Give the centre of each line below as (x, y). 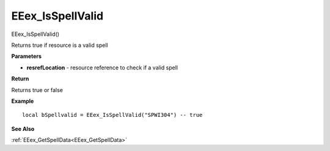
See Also (23, 128)
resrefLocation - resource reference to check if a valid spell (102, 68)
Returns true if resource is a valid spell (60, 45)
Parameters (27, 56)
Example (23, 101)
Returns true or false (37, 90)
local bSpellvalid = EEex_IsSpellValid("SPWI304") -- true (112, 115)
